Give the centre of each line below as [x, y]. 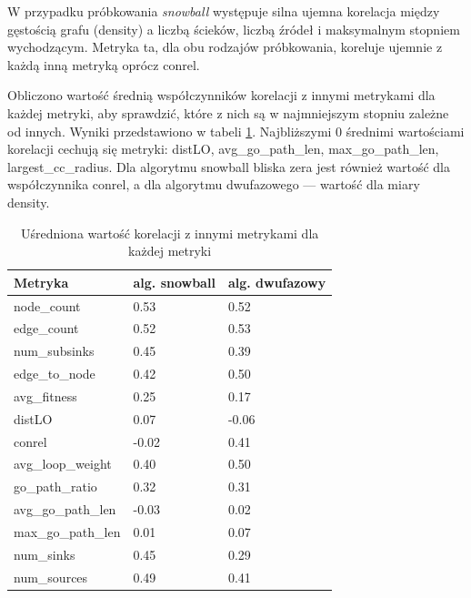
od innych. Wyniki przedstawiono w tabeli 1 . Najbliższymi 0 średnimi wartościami [236, 131]
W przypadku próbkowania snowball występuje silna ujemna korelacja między [224, 11]
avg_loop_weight [63, 464]
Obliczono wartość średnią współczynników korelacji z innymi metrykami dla [221, 95]
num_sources [51, 577]
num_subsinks [54, 351]
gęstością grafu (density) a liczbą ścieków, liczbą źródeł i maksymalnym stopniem [234, 29]
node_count [47, 305]
